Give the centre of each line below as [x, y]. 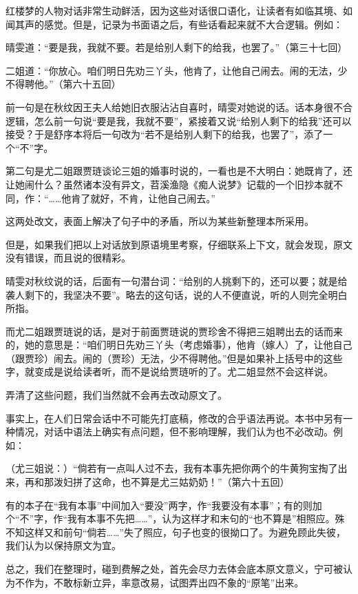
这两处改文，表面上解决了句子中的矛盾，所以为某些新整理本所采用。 [160, 221]
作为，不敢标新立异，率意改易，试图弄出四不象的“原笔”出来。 [164, 582]
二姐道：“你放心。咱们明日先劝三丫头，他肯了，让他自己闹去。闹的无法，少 [177, 70]
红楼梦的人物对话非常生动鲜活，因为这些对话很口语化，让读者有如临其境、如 [179, 10]
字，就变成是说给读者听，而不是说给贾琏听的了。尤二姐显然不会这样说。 [169, 372]
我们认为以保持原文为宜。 [63, 545]
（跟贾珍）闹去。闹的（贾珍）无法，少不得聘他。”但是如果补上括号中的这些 [174, 358]
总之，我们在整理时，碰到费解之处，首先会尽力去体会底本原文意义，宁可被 [174, 568]
